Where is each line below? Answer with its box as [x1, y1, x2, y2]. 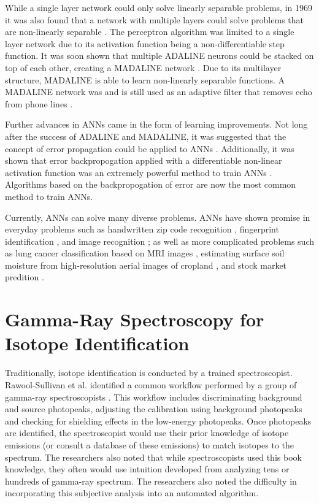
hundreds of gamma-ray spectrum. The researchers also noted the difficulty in [5, 474, 297, 487]
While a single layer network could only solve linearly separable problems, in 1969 [5, 1, 313, 13]
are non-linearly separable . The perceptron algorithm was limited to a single [5, 25, 294, 38]
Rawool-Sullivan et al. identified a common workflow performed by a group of [5, 378, 297, 391]
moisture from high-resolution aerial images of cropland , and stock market [5, 258, 287, 271]
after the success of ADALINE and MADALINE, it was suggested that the [5, 129, 286, 142]
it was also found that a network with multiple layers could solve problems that [5, 13, 304, 26]
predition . [5, 271, 44, 283]
